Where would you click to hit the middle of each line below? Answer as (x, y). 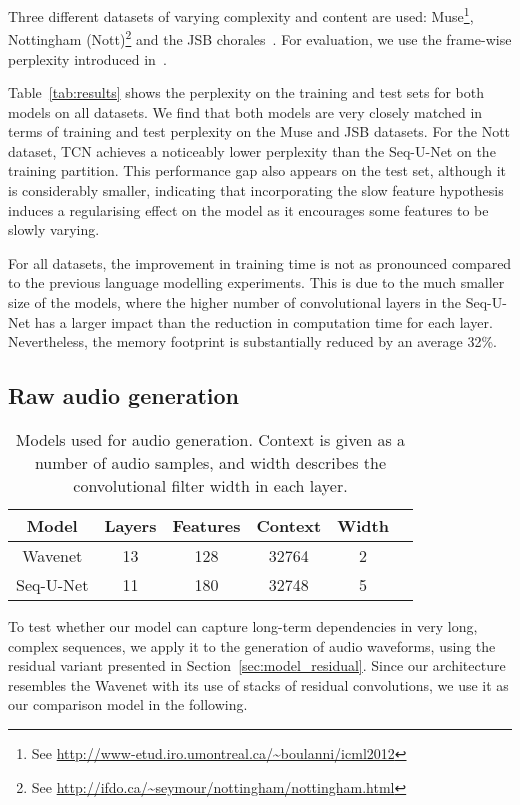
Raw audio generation (123, 395)
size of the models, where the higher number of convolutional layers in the (235, 302)
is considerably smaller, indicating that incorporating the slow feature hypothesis (256, 190)
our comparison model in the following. (128, 704)
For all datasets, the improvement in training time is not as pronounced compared (260, 262)
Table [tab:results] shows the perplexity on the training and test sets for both (246, 92)
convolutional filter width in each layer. (210, 486)
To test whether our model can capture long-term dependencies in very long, (243, 626)
